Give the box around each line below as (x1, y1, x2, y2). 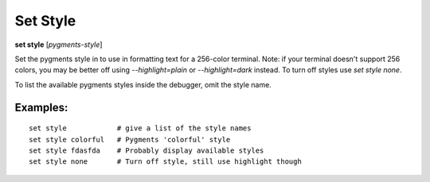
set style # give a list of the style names (29, 124, 252, 133)
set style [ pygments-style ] (14, 40, 103, 49)
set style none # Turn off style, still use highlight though (29, 157, 302, 166)
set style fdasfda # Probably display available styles (29, 145, 264, 155)
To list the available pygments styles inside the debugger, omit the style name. (14, 79, 272, 89)
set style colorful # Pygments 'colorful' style (29, 135, 231, 144)
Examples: (14, 100, 68, 114)
